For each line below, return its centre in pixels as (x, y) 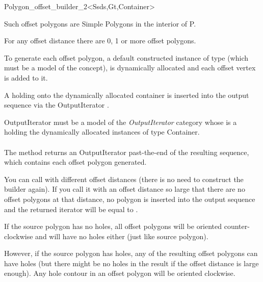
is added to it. (26, 77)
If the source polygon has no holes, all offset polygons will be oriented (113, 226)
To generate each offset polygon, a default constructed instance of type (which (126, 57)
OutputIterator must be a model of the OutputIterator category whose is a (121, 122)
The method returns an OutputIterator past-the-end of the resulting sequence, (127, 152)
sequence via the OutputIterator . (57, 105)
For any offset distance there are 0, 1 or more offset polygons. (100, 41)
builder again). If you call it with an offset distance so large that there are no (125, 189)
